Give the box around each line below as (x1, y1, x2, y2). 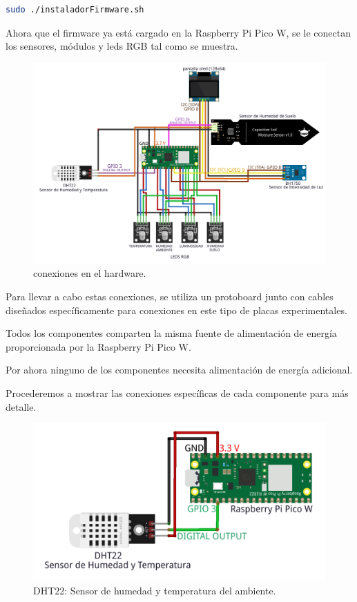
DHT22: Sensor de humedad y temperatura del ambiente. (33, 583, 276, 597)
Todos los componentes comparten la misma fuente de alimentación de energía (6, 326, 337, 340)
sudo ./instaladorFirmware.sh (6, 5, 144, 14)
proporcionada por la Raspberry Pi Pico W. (6, 339, 191, 353)
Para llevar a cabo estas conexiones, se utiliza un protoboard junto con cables (6, 289, 334, 304)
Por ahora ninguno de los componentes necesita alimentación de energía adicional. (6, 362, 353, 377)
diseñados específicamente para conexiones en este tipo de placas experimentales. (6, 302, 347, 317)
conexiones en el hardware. (33, 266, 146, 280)
